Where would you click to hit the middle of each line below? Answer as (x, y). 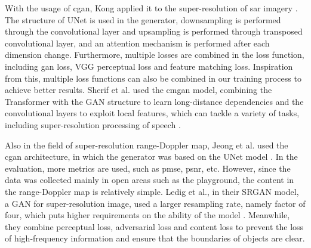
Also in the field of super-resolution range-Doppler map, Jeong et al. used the (147, 145)
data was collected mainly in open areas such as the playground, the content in (150, 180)
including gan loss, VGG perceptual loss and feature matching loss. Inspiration (149, 66)
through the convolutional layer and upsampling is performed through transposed (154, 31)
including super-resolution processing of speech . (93, 124)
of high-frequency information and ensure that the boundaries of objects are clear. (155, 238)
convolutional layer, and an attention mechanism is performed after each (137, 43)
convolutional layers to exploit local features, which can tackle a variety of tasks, (152, 113)
